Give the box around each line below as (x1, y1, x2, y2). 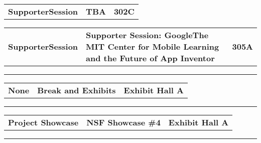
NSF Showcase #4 (86, 116, 161, 128)
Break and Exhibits (37, 84, 116, 96)
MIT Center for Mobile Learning (86, 41, 219, 52)
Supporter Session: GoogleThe (86, 29, 209, 41)
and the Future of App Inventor (86, 52, 215, 64)
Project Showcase (8, 116, 79, 128)
